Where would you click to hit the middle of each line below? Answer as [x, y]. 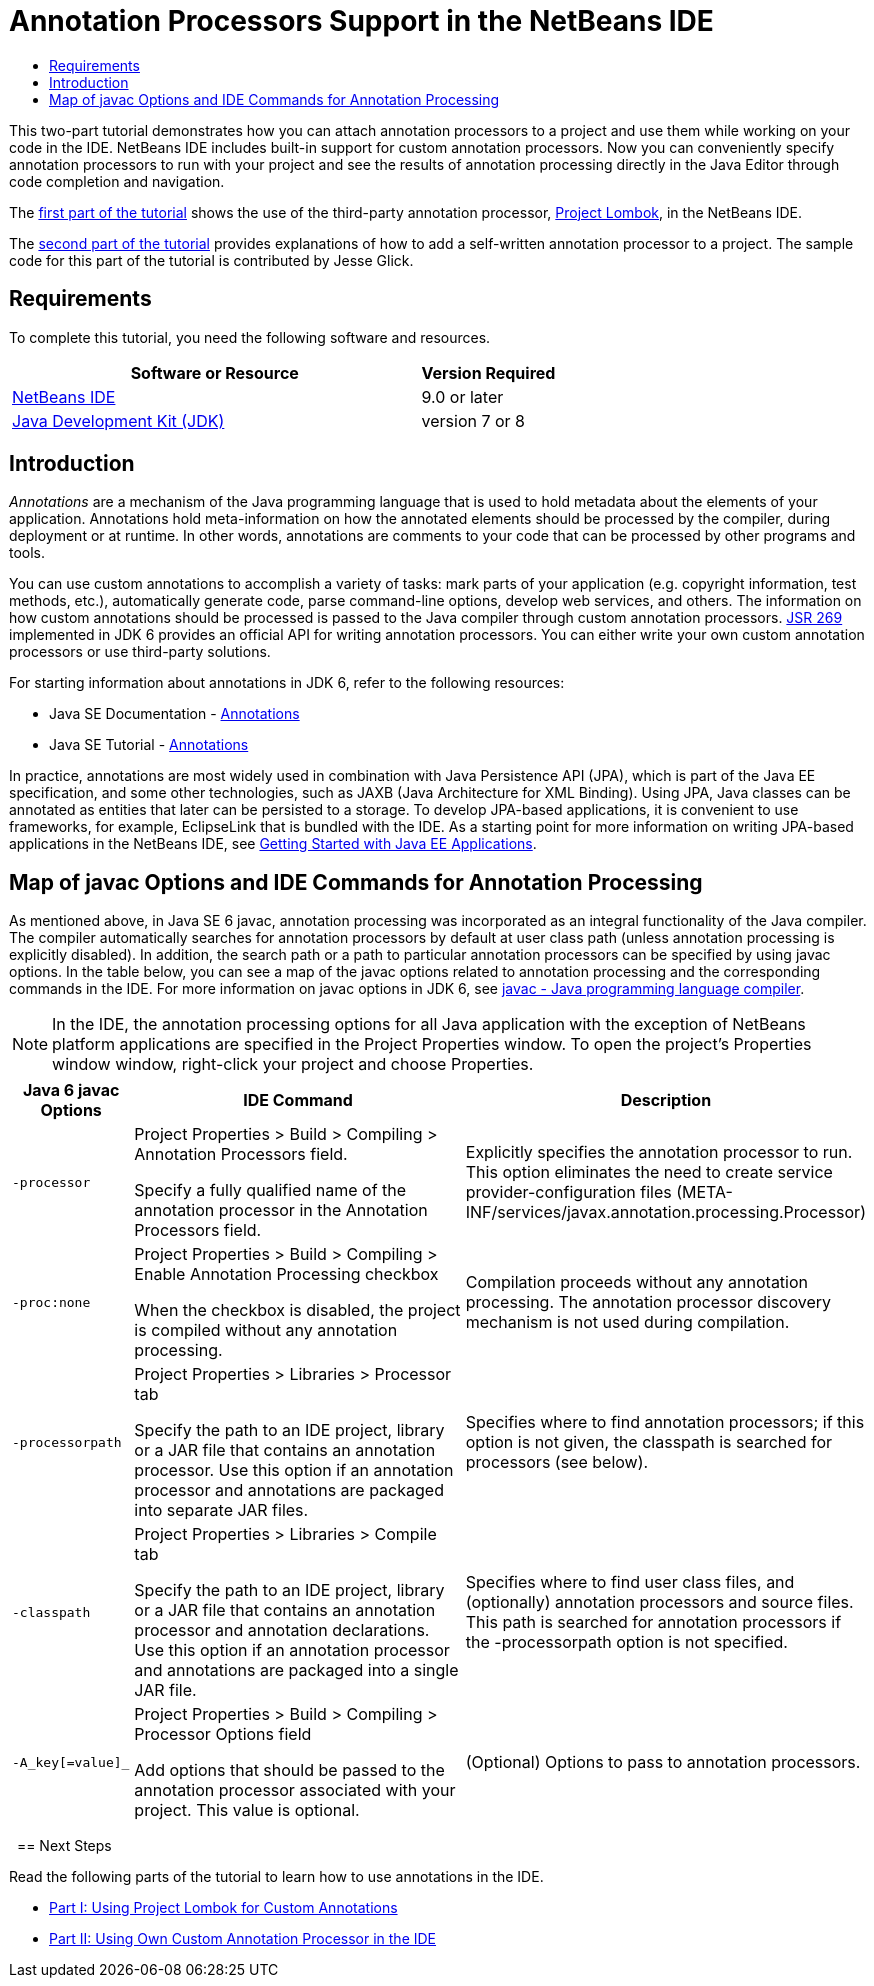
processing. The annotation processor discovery [648, 1302]
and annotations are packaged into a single [296, 1670]
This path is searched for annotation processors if [653, 1622]
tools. [27, 553]
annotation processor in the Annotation [281, 1210]
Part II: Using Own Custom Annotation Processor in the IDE [243, 1939]
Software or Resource [214, 372]
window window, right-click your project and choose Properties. [293, 1064]
